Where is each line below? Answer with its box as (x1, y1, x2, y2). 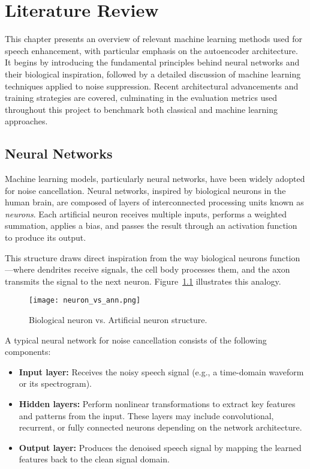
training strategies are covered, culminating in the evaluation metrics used (5, 91, 277, 104)
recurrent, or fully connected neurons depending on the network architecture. (19, 421, 302, 434)
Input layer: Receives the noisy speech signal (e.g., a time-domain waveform (19, 365, 304, 378)
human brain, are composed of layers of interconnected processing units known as (5, 196, 304, 208)
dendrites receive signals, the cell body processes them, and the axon (37, 263, 290, 276)
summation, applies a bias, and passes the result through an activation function (5, 219, 297, 232)
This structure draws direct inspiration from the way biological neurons (5, 251, 267, 264)
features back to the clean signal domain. (19, 453, 170, 465)
